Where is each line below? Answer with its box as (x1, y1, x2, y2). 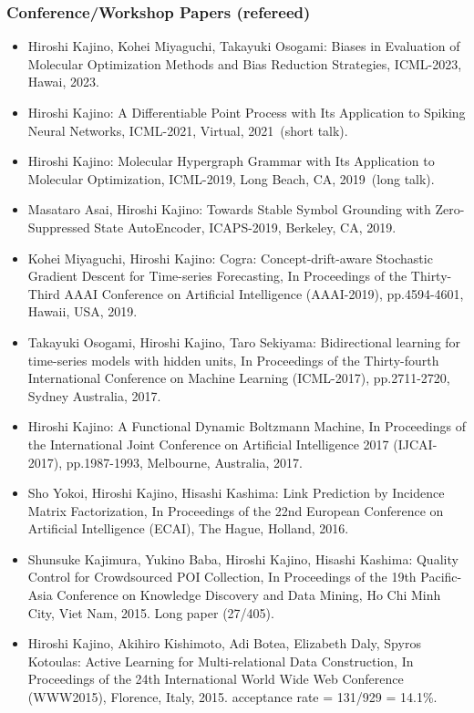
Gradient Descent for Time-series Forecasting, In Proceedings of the (27, 266, 407, 285)
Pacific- (420, 567, 462, 586)
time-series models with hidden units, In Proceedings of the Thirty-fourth (27, 350, 439, 369)
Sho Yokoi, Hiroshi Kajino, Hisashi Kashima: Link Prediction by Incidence (27, 483, 445, 502)
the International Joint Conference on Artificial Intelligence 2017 (27, 434, 389, 453)
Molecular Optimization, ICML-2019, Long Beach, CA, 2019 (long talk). (27, 169, 435, 188)
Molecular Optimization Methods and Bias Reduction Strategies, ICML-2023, (27, 54, 462, 73)
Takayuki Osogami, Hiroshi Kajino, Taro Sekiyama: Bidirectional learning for (27, 332, 461, 351)
